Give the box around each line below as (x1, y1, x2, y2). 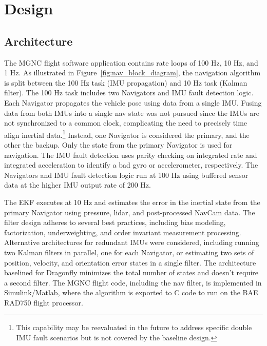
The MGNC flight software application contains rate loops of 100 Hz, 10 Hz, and (4, 57, 258, 68)
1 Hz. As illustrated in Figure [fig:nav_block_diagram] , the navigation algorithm (4, 67, 261, 78)
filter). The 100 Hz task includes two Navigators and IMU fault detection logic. (4, 87, 254, 98)
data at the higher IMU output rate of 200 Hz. (4, 179, 151, 190)
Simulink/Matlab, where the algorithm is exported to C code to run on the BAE (4, 287, 258, 298)
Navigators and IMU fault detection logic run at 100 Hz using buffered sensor (4, 169, 249, 180)
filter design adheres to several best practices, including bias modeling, (4, 217, 226, 228)
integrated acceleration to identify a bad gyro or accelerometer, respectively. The (4, 159, 258, 170)
